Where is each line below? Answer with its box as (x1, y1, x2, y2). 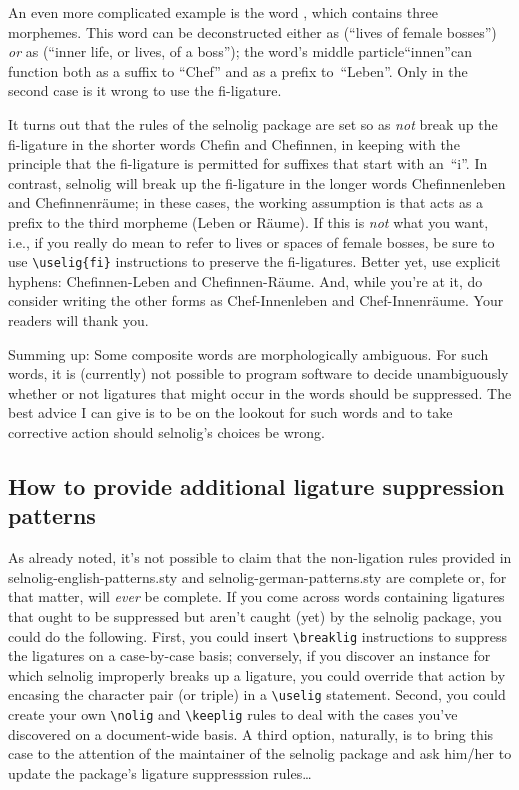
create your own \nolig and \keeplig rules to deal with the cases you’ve (8, 704, 458, 724)
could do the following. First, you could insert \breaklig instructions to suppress (8, 625, 507, 646)
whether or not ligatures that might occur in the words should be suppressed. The (8, 382, 512, 403)
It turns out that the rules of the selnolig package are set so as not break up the (8, 113, 498, 134)
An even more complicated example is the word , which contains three (8, 2, 438, 22)
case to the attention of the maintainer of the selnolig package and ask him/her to (8, 743, 512, 764)
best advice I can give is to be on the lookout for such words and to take (8, 402, 453, 423)
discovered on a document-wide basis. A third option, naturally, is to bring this (8, 723, 494, 744)
